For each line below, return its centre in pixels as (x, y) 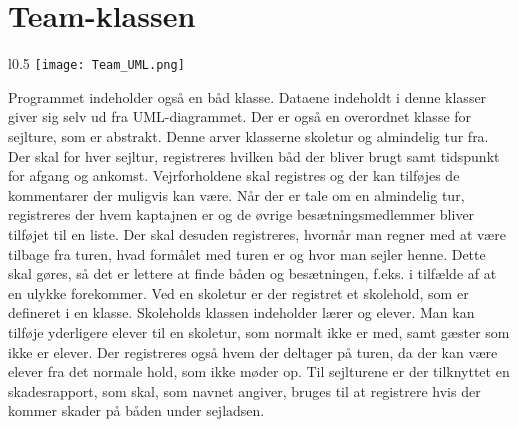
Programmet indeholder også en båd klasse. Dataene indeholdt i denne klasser (247, 96)
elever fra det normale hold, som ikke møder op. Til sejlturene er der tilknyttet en (259, 371)
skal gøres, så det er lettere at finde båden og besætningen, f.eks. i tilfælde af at (252, 273)
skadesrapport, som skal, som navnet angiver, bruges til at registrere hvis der (244, 390)
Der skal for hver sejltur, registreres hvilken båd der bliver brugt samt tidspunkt (254, 155)
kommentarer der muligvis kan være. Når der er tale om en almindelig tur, (236, 194)
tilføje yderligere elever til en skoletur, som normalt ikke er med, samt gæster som (259, 331)
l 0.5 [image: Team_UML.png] (96, 63)
